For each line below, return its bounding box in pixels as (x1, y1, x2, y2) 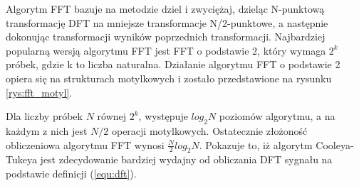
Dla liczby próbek (6, 109, 83, 124)
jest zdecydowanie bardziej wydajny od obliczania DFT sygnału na (40, 152, 333, 167)
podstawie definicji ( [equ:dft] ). (6, 165, 137, 180)
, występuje (138, 109, 188, 124)
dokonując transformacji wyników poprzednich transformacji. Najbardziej (6, 29, 326, 44)
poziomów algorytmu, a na (219, 109, 335, 124)
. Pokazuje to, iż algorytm (199, 137, 313, 152)
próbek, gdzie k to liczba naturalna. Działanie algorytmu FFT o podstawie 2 (6, 57, 340, 72)
